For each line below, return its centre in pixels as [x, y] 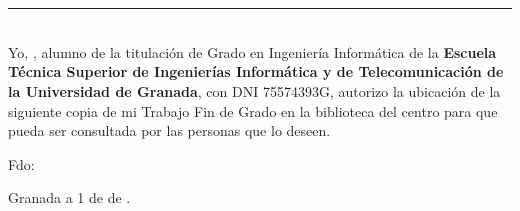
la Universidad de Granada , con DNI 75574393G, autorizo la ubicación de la [254, 90]
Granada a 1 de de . [69, 197]
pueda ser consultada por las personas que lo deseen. [169, 130]
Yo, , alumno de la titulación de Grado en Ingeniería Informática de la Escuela [252, 51]
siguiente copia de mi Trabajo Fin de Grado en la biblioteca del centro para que [253, 110]
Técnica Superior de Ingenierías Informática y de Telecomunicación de [256, 71]
